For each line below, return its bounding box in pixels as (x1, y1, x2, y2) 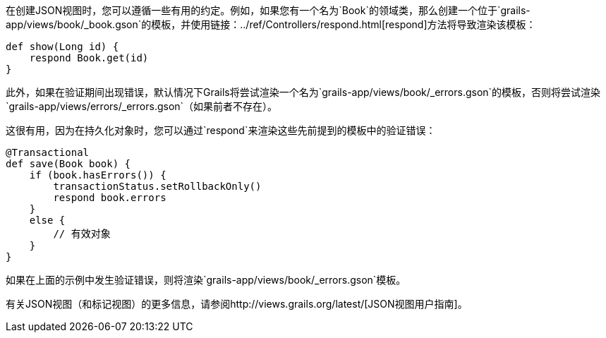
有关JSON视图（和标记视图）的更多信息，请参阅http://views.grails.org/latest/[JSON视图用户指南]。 (6, 298, 468, 310)
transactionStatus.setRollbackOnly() (53, 181, 262, 192)
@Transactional (6, 147, 90, 158)
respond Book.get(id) (29, 52, 149, 64)
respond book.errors (53, 192, 166, 203)
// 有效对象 (53, 228, 111, 239)
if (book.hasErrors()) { (29, 169, 166, 181)
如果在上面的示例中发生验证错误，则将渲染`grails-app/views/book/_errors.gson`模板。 (6, 274, 406, 286)
